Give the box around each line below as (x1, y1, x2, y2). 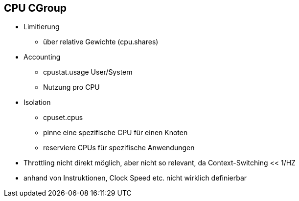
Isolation (23, 98, 51, 107)
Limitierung (23, 22, 60, 31)
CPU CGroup (4, 2, 67, 14)
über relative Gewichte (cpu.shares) (43, 38, 159, 46)
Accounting (23, 53, 61, 61)
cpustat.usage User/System (43, 68, 133, 77)
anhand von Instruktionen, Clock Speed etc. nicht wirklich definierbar (23, 174, 247, 182)
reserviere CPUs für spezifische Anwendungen (43, 143, 195, 152)
